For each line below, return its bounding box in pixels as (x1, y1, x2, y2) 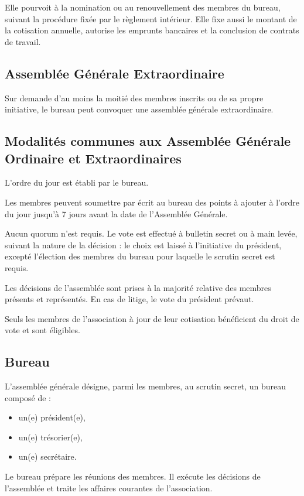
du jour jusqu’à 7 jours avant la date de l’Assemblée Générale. (5, 207, 228, 220)
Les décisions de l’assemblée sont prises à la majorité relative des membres (5, 281, 271, 293)
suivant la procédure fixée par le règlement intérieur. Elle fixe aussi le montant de (5, 12, 297, 25)
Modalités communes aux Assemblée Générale (5, 132, 291, 150)
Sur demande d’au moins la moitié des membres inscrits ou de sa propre (5, 91, 264, 104)
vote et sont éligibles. (5, 324, 80, 336)
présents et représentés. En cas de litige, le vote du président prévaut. (5, 293, 254, 305)
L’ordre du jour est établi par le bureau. (5, 176, 149, 189)
